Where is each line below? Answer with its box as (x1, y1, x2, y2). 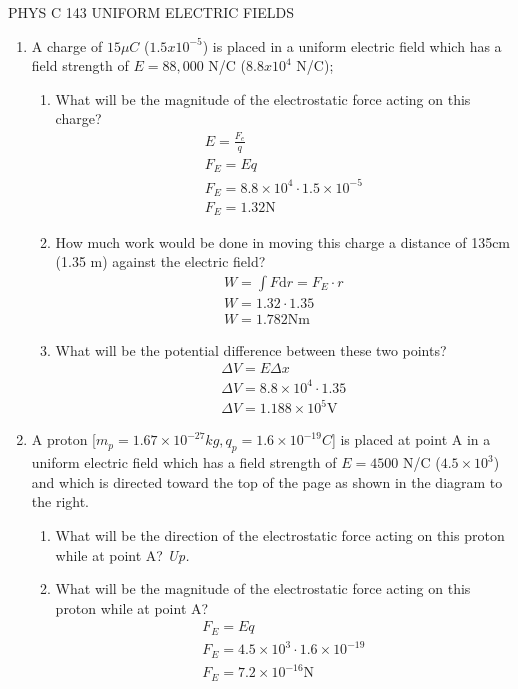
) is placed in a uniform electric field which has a (202, 35, 502, 56)
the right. (31, 491, 90, 512)
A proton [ (31, 429, 97, 450)
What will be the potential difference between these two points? (55, 339, 447, 360)
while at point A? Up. (55, 544, 190, 565)
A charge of (31, 35, 103, 56)
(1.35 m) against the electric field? (55, 251, 266, 272)
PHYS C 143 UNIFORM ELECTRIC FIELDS (8, 2, 295, 22)
